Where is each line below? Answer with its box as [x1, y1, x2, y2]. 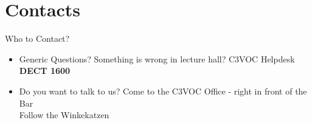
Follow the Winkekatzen [19, 108, 109, 121]
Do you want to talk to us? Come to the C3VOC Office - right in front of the [19, 84, 307, 97]
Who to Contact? [5, 32, 70, 45]
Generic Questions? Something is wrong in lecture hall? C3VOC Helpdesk [19, 52, 295, 65]
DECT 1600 [19, 64, 71, 77]
